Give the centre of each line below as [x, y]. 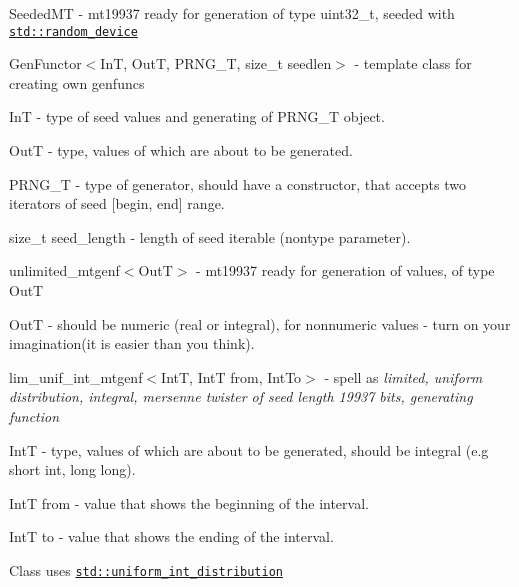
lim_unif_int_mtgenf [76, 376]
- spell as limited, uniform [403, 376]
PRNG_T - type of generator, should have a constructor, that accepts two [238, 183]
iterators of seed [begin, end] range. [117, 203]
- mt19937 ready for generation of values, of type [345, 270]
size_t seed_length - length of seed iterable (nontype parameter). [210, 236]
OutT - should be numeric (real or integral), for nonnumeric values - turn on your [260, 323]
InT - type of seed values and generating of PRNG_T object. [197, 116]
